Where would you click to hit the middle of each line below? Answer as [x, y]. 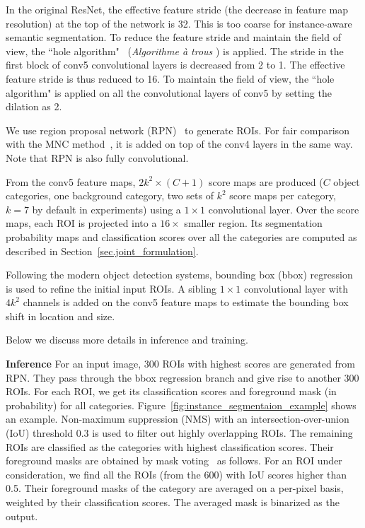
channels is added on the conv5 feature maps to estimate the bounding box [186, 302]
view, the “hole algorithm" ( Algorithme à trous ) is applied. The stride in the [175, 51]
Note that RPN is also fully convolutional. [97, 157]
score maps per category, [283, 195]
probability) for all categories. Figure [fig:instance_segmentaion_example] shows [181, 405]
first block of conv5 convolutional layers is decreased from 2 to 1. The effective [175, 65]
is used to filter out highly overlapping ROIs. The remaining [222, 433]
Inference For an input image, [74, 364]
